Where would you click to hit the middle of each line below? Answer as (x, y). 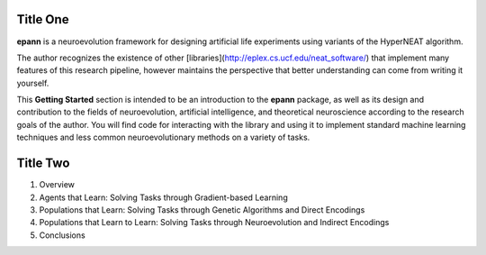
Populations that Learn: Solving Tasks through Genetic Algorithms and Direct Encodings (202, 209)
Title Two (43, 164)
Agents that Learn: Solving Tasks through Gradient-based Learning (163, 197)
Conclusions (62, 235)
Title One (43, 19)
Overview (57, 185)
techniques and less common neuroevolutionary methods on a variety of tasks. (163, 137)
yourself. (33, 83)
